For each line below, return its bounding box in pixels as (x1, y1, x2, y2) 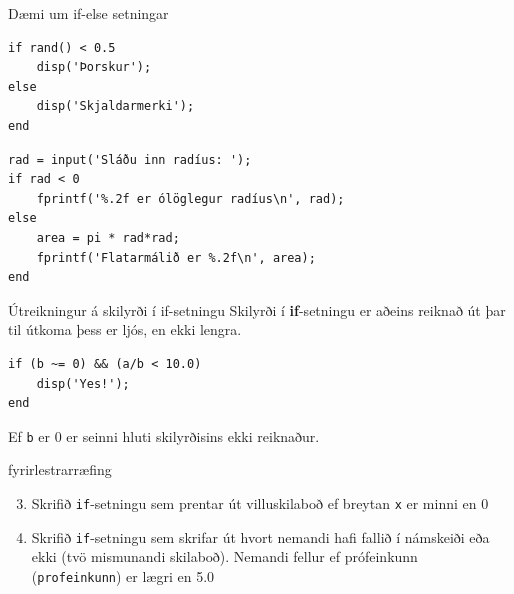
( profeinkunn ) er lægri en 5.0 (31, 565, 215, 586)
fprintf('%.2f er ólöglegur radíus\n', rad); (36, 191, 345, 206)
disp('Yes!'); (36, 376, 130, 391)
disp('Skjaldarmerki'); (36, 99, 195, 114)
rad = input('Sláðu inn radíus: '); (8, 152, 252, 167)
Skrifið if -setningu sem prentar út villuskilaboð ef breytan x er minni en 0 (31, 492, 489, 513)
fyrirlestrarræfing (8, 459, 112, 480)
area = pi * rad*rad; (36, 230, 180, 245)
